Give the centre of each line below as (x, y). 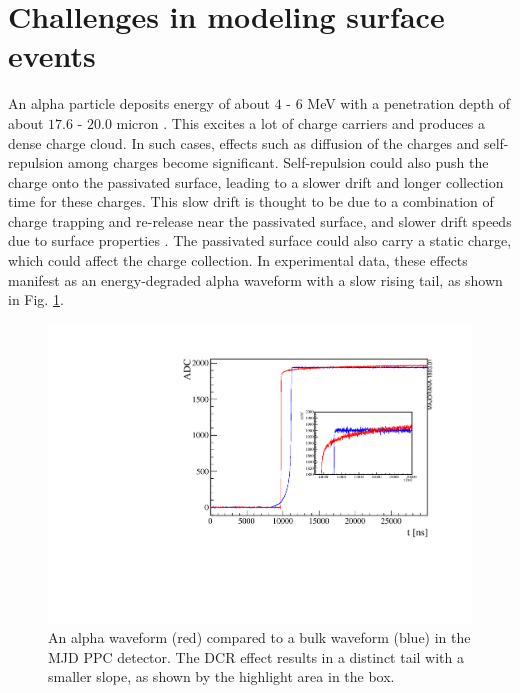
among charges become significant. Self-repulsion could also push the (278, 162)
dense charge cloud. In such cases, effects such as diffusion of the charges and (244, 142)
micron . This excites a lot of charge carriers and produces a (300, 122)
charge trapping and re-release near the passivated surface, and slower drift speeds (260, 220)
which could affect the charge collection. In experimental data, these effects (238, 260)
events (52, 55)
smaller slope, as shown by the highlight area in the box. (221, 676)
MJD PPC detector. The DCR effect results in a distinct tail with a (256, 656)
